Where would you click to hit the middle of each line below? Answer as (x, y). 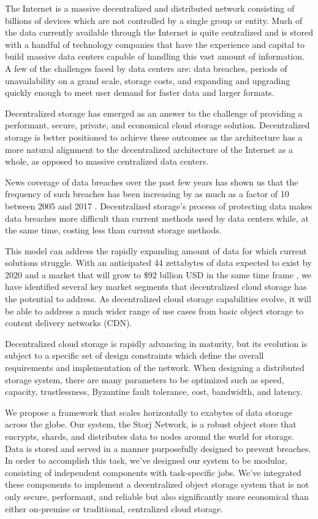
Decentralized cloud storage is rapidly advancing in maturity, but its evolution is (156, 343)
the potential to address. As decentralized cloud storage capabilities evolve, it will (158, 299)
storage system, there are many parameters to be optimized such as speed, (145, 379)
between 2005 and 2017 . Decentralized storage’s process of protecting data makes (159, 205)
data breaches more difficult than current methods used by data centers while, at (157, 218)
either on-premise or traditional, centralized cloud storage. (114, 508)
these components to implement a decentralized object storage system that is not (157, 484)
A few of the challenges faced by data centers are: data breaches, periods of (146, 68)
